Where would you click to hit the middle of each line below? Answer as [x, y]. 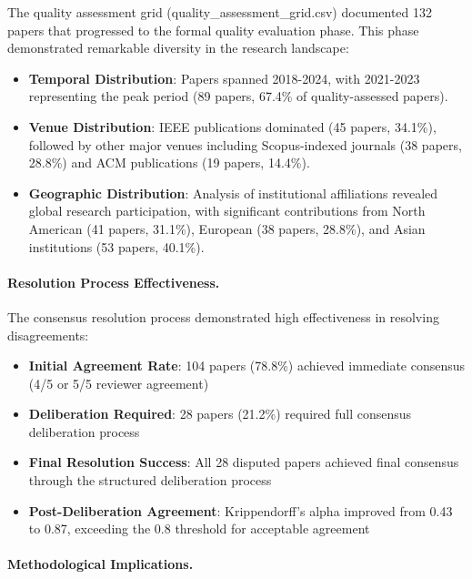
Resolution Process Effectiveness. [114, 282]
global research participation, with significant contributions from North [227, 211]
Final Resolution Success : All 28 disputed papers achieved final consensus [244, 462]
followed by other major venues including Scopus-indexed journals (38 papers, [245, 144]
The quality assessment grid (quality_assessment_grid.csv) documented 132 [220, 12]
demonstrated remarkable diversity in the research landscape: [178, 48]
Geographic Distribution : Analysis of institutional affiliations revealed [233, 193]
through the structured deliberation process [150, 480]
